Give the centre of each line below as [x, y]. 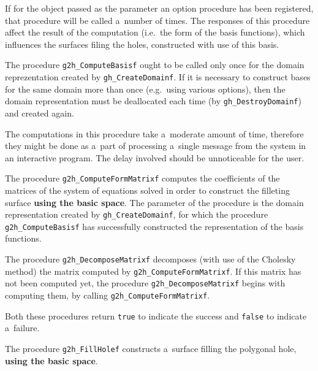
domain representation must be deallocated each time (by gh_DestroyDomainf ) [153, 101]
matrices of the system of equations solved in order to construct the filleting [147, 190]
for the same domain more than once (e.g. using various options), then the [145, 89]
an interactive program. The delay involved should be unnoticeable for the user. [155, 157]
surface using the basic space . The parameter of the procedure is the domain [154, 202]
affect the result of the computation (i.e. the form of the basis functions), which [155, 32]
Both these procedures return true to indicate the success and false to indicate [156, 316]
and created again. [40, 113]
